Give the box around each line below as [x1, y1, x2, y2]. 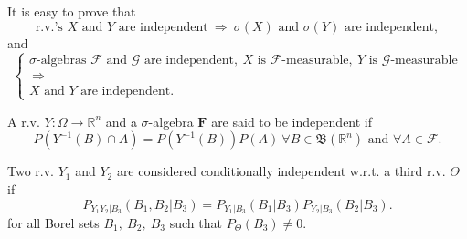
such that [169, 213, 222, 233]
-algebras [36, 54, 87, 68]
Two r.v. [7, 161, 54, 181]
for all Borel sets [7, 213, 100, 233]
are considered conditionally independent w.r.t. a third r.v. [116, 161, 446, 181]
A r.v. [7, 111, 40, 130]
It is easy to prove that [7, 2, 136, 20]
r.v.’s [35, 20, 63, 34]
